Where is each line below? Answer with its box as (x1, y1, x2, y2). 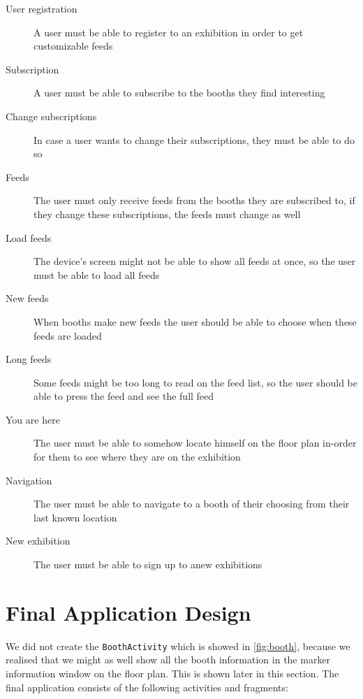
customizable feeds (34, 38, 113, 53)
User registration (6, 1, 77, 15)
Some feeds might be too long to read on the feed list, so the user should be (34, 375, 357, 389)
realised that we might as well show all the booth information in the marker (6, 652, 331, 667)
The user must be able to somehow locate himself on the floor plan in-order (34, 435, 357, 450)
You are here (6, 412, 60, 426)
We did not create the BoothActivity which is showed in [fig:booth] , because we (6, 638, 350, 653)
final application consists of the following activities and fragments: (6, 679, 288, 694)
